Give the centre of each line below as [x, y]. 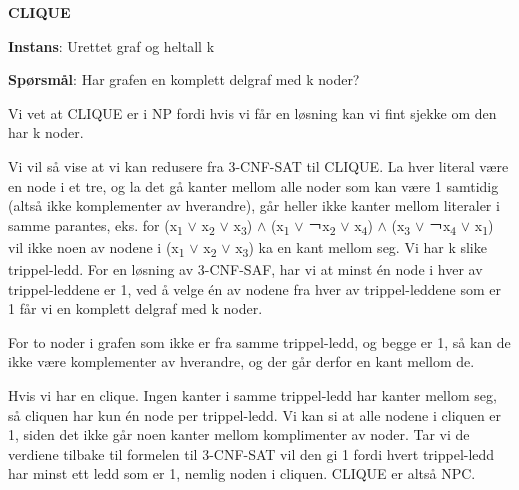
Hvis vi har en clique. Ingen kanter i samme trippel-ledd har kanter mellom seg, [252, 394]
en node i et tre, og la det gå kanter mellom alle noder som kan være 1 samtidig [253, 185]
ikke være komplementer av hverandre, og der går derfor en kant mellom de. [241, 361]
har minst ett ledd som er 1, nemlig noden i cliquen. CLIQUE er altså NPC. [242, 473]
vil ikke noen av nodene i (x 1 [96, 248]
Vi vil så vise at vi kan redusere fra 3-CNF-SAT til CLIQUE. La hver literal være [258, 165]
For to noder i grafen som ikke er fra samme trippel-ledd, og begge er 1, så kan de [259, 341]
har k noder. [46, 132]
